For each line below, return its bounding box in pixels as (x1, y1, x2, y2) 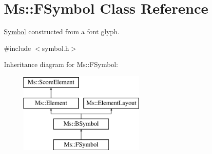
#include (4, 43, 31, 53)
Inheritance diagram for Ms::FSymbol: (4, 59, 118, 69)
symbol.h (42, 43, 69, 53)
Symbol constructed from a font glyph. (4, 26, 120, 37)
